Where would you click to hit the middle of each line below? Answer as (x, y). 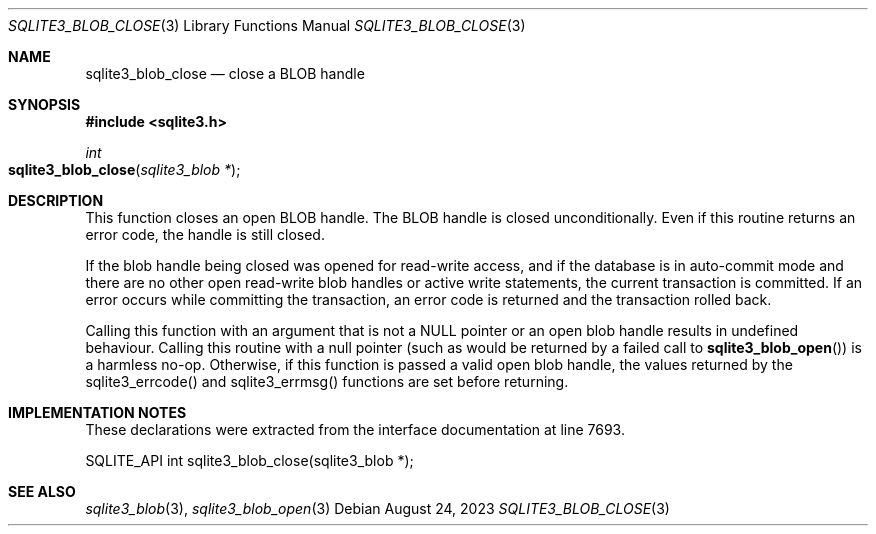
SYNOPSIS (44, 104)
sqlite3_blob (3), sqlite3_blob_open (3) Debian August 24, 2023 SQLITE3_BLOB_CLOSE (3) (377, 508)
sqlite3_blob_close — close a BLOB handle (225, 73)
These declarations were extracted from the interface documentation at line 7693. (355, 429)
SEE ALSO (42, 491)
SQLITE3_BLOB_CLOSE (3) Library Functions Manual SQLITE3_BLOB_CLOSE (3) (267, 25)
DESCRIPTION (56, 200)
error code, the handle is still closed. (205, 234)
